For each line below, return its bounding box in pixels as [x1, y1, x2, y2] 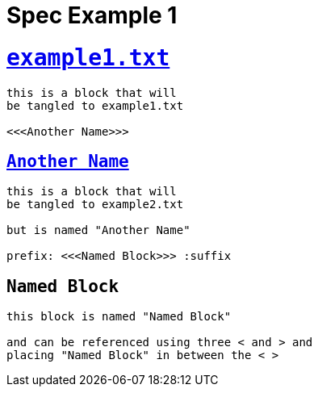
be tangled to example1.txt [6, 98, 184, 112]
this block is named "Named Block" [6, 310, 232, 324]
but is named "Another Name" [6, 224, 190, 237]
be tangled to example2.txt [6, 198, 184, 211]
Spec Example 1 [6, 2, 178, 29]
